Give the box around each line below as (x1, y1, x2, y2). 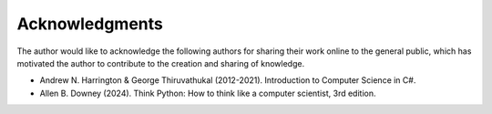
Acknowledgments (16, 14, 164, 34)
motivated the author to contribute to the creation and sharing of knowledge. (16, 57, 305, 68)
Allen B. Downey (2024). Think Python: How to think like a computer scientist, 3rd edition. (39, 88, 376, 98)
